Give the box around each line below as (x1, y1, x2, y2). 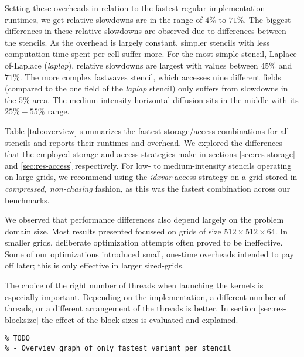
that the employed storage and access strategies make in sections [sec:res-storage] (5, 148, 295, 160)
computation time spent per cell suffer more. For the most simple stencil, (5, 47, 267, 60)
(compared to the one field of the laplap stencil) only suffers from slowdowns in (5, 82, 288, 94)
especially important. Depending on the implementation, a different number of (5, 290, 286, 302)
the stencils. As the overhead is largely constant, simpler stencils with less (5, 36, 269, 48)
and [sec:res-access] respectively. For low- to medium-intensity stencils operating (5, 159, 292, 171)
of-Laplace (5, 59, 42, 71)
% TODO (5, 334, 30, 343)
